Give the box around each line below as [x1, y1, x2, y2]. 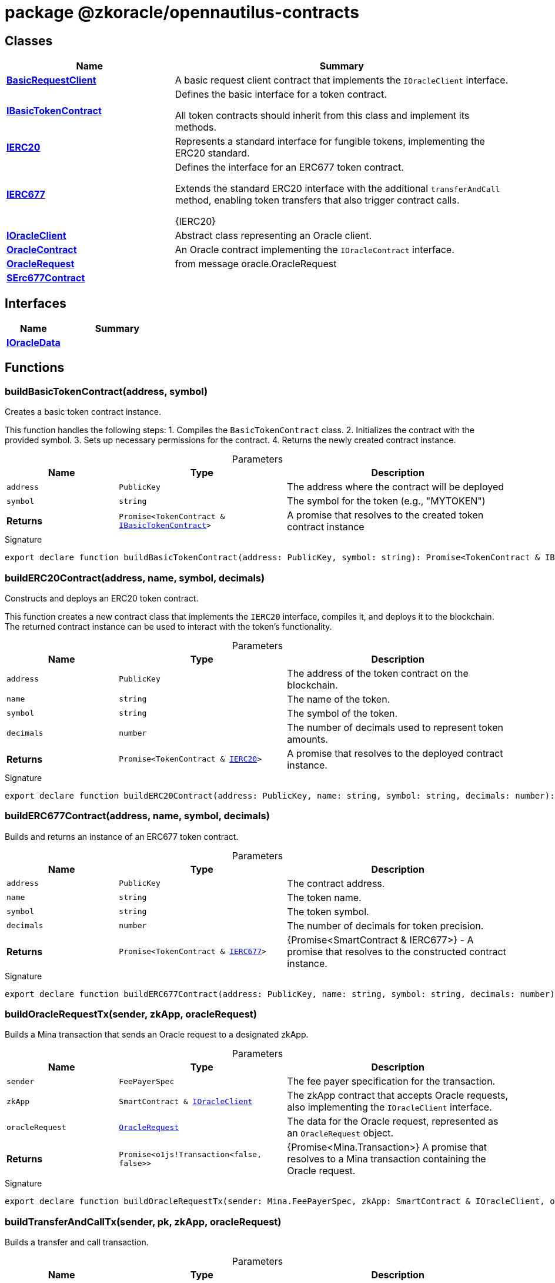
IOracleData [6, 337, 61, 349]
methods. [175, 121, 217, 134]
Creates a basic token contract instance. [5, 407, 161, 417]
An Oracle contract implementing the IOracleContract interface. [175, 244, 454, 256]
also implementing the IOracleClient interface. [287, 1101, 492, 1114]
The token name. [287, 891, 362, 903]
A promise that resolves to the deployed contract [287, 747, 503, 759]
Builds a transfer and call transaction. [5, 1237, 149, 1248]
